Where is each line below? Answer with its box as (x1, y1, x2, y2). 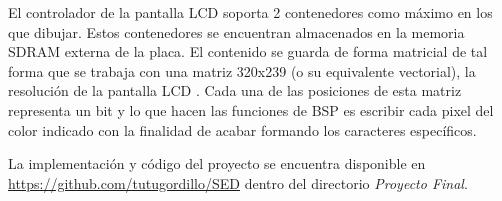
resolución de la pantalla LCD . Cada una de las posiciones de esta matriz (8, 80, 462, 101)
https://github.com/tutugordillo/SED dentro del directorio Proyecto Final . (8, 172, 468, 193)
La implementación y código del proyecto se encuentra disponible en (8, 153, 426, 174)
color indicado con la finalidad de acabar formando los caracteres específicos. (8, 119, 477, 140)
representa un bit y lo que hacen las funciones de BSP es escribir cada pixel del (8, 99, 494, 120)
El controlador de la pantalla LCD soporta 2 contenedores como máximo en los (8, 2, 493, 22)
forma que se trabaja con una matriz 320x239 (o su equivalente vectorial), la (8, 60, 476, 81)
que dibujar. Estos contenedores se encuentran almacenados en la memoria (8, 21, 465, 42)
